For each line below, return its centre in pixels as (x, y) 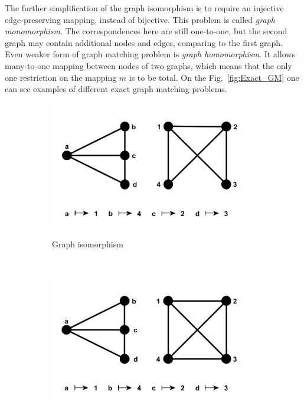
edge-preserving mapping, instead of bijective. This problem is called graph (140, 19)
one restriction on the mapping (61, 77)
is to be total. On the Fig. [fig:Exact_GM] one (214, 77)
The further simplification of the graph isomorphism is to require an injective (144, 8)
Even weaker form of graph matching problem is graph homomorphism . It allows (150, 54)
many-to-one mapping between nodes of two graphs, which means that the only (148, 65)
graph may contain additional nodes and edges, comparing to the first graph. (144, 42)
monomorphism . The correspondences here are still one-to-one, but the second (146, 31)
